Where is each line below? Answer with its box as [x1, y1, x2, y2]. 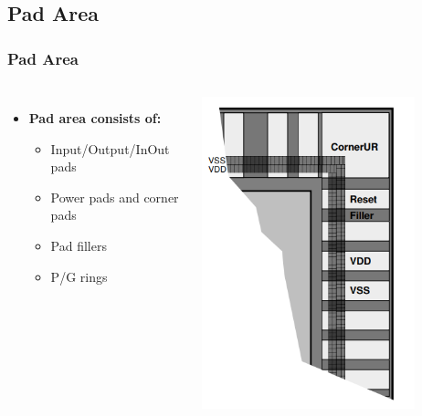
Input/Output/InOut [50, 139, 170, 158]
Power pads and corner [50, 187, 179, 206]
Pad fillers [50, 235, 107, 255]
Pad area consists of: [28, 109, 162, 127]
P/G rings [50, 266, 108, 286]
